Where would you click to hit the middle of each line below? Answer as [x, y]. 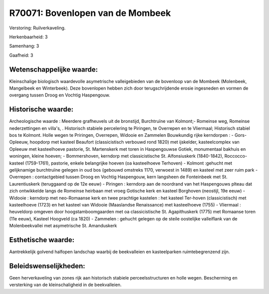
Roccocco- [236, 156]
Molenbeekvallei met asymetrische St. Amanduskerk [63, 226]
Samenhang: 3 [24, 46]
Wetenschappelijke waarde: [54, 69]
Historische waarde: [41, 109]
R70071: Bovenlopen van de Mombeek [90, 13]
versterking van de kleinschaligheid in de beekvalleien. [66, 285]
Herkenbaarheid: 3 [28, 37]
